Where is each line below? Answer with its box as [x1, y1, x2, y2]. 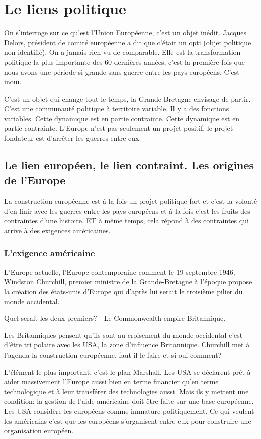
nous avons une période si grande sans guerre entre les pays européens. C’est [4, 66, 240, 77]
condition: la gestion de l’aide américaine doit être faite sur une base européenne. [4, 396, 254, 406]
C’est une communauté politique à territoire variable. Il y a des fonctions [4, 103, 229, 114]
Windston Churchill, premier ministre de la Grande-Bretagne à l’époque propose [4, 276, 252, 287]
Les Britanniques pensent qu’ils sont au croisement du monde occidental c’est [4, 329, 243, 340]
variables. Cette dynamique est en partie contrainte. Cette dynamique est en [4, 113, 240, 123]
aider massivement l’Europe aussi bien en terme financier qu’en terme [4, 376, 219, 387]
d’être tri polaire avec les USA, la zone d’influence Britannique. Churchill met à [4, 339, 250, 350]
